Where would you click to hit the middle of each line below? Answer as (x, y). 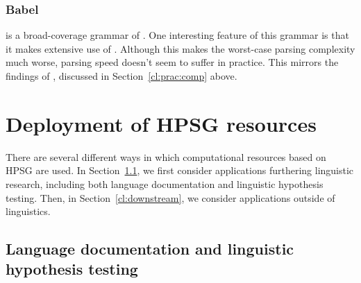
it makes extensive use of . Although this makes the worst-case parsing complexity (180, 48)
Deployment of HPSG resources (161, 123)
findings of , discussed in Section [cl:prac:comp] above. (121, 76)
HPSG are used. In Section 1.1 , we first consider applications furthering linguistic (180, 170)
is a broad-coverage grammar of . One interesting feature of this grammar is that (177, 35)
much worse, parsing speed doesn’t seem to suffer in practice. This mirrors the (172, 62)
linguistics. (28, 211)
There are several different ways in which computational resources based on (166, 156)
